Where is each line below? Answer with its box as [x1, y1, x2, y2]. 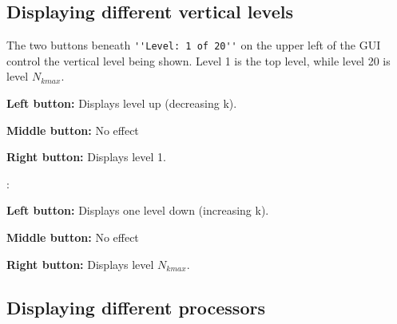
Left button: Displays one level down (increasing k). [6, 202, 269, 219]
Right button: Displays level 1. [6, 148, 166, 165]
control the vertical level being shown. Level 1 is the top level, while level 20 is [6, 52, 391, 69]
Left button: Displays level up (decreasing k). [6, 95, 237, 112]
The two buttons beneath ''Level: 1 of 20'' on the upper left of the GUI [6, 37, 381, 53]
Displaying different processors [6, 294, 265, 319]
